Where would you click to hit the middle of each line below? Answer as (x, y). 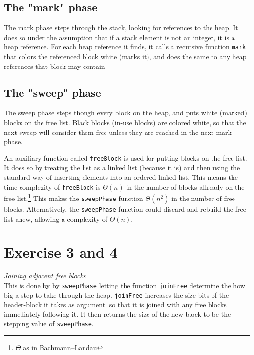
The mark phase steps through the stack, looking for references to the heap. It (121, 28)
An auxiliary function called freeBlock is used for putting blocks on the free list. (126, 158)
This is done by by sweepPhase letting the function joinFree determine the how (125, 285)
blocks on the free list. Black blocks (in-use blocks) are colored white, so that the (125, 122)
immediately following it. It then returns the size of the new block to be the (117, 314)
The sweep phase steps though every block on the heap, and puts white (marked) (126, 113)
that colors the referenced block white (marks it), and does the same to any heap (125, 56)
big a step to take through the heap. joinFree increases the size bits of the (116, 295)
